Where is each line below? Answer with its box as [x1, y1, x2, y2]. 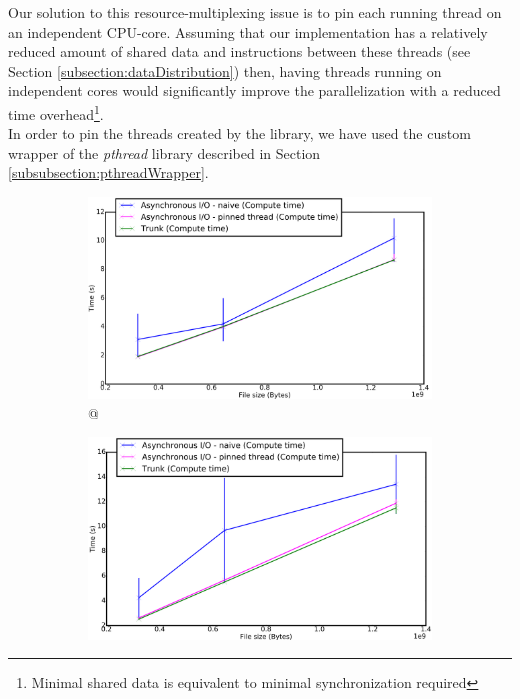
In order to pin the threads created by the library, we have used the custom [8, 123, 471, 144]
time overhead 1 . [8, 100, 104, 124]
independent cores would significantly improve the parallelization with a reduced [8, 80, 501, 101]
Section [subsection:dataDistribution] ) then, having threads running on [8, 60, 442, 81]
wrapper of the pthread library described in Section [8, 142, 321, 163]
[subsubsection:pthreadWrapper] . [8, 162, 209, 183]
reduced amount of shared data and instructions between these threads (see [8, 41, 471, 62]
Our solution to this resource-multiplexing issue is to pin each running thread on [8, 2, 502, 22]
